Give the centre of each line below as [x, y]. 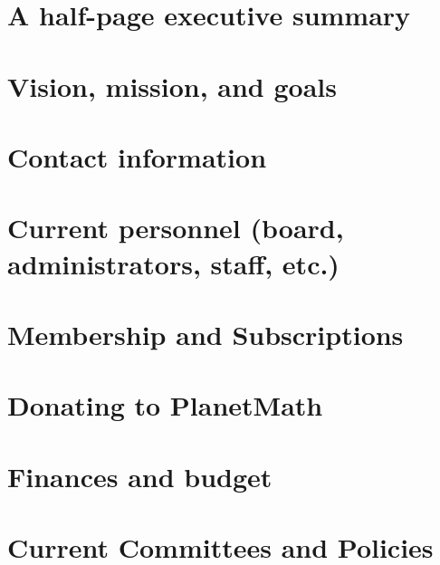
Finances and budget [140, 476]
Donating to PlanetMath [165, 405]
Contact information [137, 156]
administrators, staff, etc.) [173, 263]
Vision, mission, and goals [172, 86]
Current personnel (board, [176, 228]
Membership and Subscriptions [206, 334]
